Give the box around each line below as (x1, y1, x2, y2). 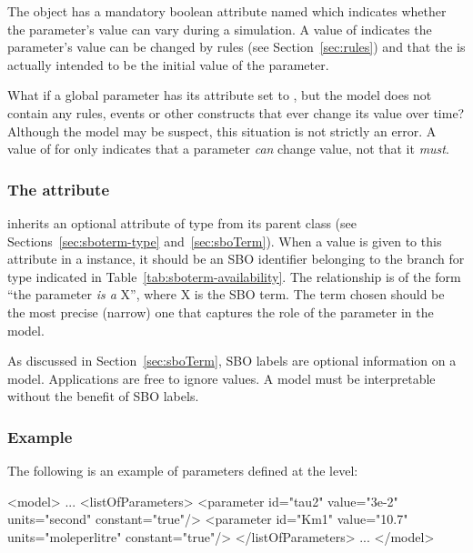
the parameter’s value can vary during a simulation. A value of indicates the (7, 19, 432, 38)
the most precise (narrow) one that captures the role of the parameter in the (7, 302, 434, 321)
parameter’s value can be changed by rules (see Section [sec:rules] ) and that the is (7, 37, 466, 56)
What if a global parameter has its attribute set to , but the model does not (7, 85, 432, 105)
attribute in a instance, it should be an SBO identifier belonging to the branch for (7, 249, 465, 268)
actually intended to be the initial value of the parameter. (7, 55, 329, 74)
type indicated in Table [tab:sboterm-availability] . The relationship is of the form (7, 266, 461, 286)
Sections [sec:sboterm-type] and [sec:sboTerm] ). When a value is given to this (7, 231, 442, 250)
